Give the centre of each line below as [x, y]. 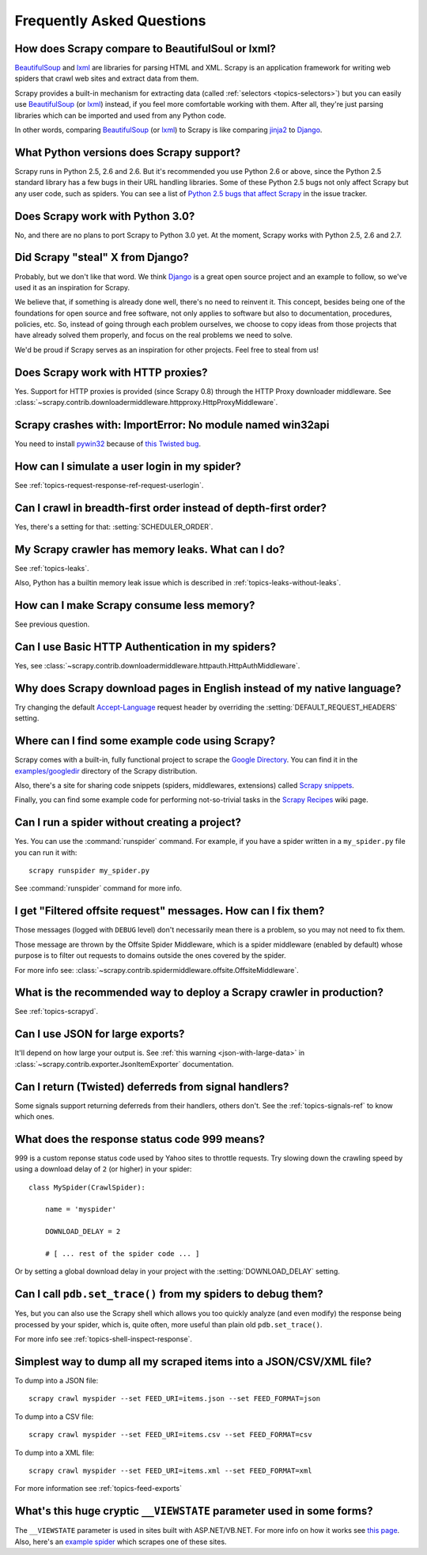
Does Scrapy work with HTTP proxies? [111, 372]
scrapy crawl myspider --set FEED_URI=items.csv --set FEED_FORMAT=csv [170, 1435]
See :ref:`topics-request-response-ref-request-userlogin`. [109, 485]
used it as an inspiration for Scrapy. [72, 287]
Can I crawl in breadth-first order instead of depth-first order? [171, 507]
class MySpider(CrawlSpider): [87, 1187]
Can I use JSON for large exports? [100, 1034]
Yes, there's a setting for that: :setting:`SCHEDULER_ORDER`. [114, 527]
